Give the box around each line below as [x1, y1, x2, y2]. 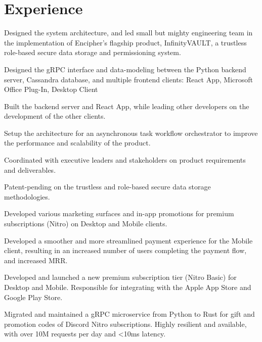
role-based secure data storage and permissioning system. [4, 47, 181, 58]
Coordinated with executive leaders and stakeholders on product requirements [4, 155, 246, 165]
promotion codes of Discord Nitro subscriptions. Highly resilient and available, [4, 318, 247, 329]
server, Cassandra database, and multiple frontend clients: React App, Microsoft [4, 74, 253, 84]
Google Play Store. [4, 291, 63, 302]
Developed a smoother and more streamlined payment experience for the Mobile [4, 235, 253, 246]
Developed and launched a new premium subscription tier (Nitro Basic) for [4, 272, 237, 282]
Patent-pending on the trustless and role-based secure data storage [4, 181, 211, 192]
